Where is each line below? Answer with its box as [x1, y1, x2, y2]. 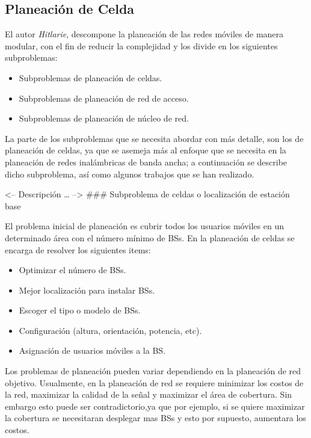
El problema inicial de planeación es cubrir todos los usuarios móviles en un [5, 220, 284, 232]
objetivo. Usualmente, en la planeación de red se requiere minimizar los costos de [5, 376, 304, 389]
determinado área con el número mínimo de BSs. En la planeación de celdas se [5, 231, 295, 244]
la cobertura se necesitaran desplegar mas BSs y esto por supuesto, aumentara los [5, 412, 306, 424]
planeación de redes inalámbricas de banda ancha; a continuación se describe [5, 155, 288, 168]
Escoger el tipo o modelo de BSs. [19, 304, 141, 316]
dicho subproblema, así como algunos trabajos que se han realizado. [5, 167, 254, 180]
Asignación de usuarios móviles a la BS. [19, 344, 165, 357]
